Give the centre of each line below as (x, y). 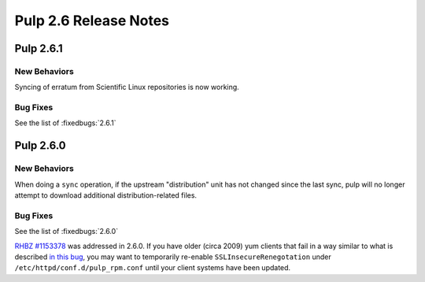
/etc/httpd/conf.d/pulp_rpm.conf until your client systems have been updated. (153, 268)
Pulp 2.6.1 (39, 48)
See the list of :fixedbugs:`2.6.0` (66, 232)
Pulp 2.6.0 (40, 146)
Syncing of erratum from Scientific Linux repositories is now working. (127, 87)
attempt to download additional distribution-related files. (105, 195)
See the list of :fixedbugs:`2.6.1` (65, 123)
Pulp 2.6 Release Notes (92, 20)
